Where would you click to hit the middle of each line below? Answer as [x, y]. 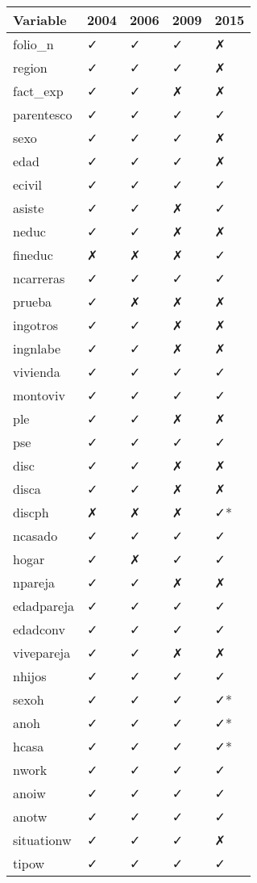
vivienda [37, 372]
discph [31, 512]
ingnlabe [37, 348]
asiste [29, 208]
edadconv [39, 629]
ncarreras [39, 278]
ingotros [36, 325]
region [30, 67]
